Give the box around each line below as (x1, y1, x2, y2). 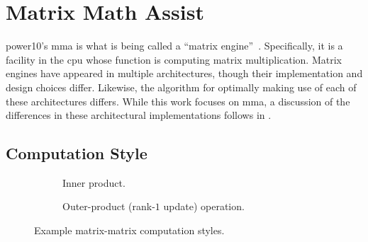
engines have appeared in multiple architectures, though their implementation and (6, 66, 363, 81)
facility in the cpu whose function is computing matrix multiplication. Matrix (6, 52, 342, 67)
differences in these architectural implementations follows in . (6, 108, 272, 122)
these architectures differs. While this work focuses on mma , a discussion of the (6, 93, 350, 108)
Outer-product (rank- (62, 199, 155, 214)
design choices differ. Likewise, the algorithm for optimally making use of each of (6, 79, 357, 94)
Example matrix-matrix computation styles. (34, 223, 225, 238)
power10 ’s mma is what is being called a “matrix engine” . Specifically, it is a (6, 38, 343, 53)
